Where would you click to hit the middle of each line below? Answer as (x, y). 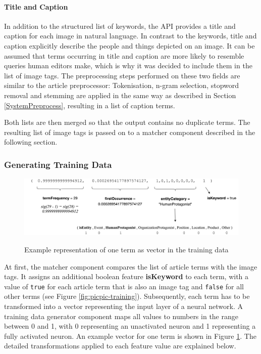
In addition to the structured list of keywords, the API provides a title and (120, 26)
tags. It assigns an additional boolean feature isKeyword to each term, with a (126, 276)
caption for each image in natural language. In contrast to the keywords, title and (130, 36)
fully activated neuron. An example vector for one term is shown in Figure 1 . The (130, 336)
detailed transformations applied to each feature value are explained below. (120, 346)
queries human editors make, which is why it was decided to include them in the (128, 65)
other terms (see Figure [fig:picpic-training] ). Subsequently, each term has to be (127, 296)
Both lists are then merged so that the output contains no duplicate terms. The (127, 122)
